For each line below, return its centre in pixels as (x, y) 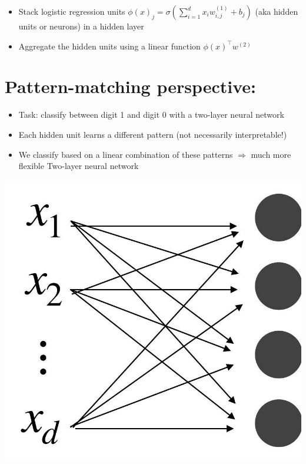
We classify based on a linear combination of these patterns (126, 154)
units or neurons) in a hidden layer (81, 26)
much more (271, 154)
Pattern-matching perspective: (131, 86)
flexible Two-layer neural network (79, 166)
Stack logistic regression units (72, 11)
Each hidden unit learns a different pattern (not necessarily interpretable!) (153, 134)
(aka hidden (277, 11)
